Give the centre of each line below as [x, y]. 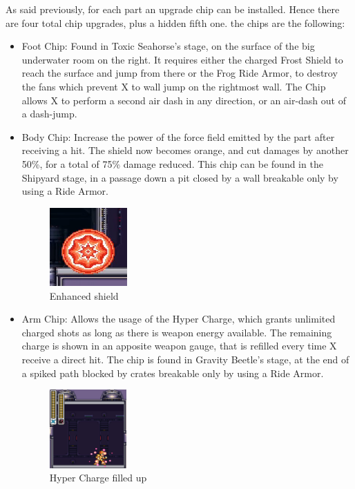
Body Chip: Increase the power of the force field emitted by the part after [178, 136]
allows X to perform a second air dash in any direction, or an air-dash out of [184, 100]
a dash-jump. [49, 114]
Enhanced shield [84, 295]
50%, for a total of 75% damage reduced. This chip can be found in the [172, 163]
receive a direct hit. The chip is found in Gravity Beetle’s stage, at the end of [185, 359]
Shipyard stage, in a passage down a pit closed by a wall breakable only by [180, 177]
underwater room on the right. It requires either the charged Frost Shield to [182, 59]
